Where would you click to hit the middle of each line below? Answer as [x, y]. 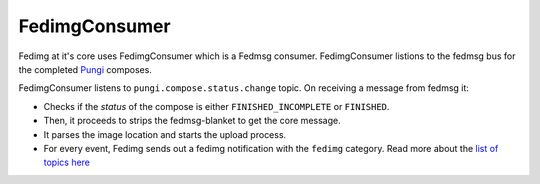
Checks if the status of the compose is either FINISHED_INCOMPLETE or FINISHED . [216, 106]
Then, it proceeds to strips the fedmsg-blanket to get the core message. [192, 121]
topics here [66, 162]
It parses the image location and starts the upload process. [165, 134]
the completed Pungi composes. [85, 69]
